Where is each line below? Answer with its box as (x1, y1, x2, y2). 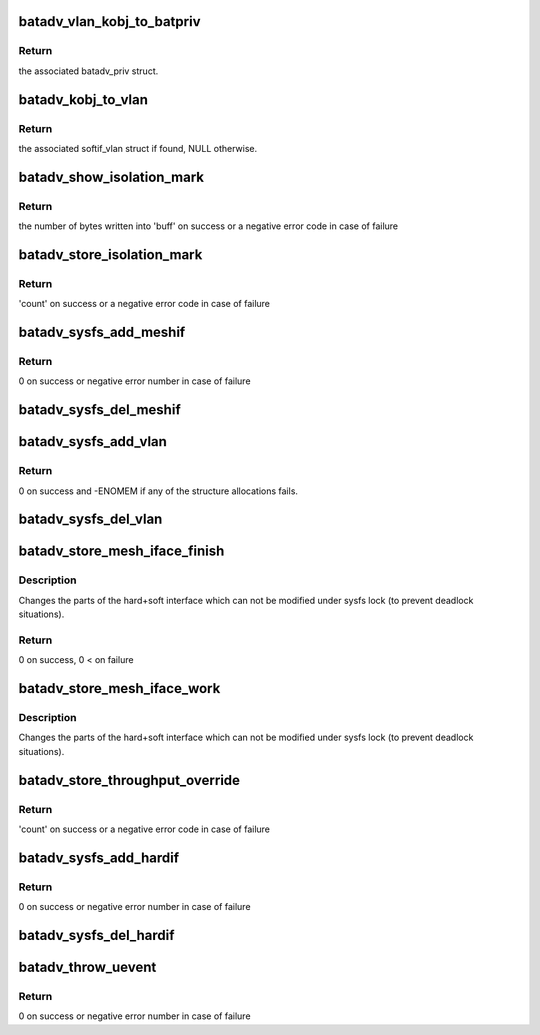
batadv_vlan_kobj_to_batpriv (18, 13, 201, 30)
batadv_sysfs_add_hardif (18, 849, 180, 866)
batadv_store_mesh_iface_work (18, 680, 221, 697)
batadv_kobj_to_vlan (18, 91, 149, 108)
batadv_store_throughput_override (18, 771, 240, 789)
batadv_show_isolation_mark (18, 168, 205, 185)
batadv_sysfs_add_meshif (18, 324, 186, 341)
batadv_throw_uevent (18, 958, 157, 975)
